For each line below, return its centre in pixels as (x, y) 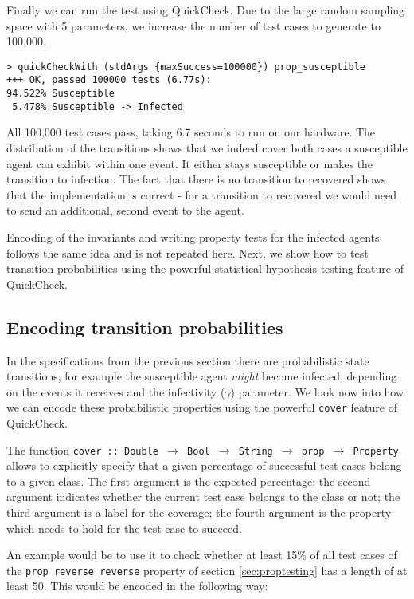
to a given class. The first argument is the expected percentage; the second (189, 481)
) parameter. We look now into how (317, 391)
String (256, 451)
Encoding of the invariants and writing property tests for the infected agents (193, 236)
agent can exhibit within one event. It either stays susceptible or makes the (190, 163)
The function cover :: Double (83, 449)
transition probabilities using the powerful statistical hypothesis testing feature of (205, 268)
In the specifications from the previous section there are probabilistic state (188, 360)
